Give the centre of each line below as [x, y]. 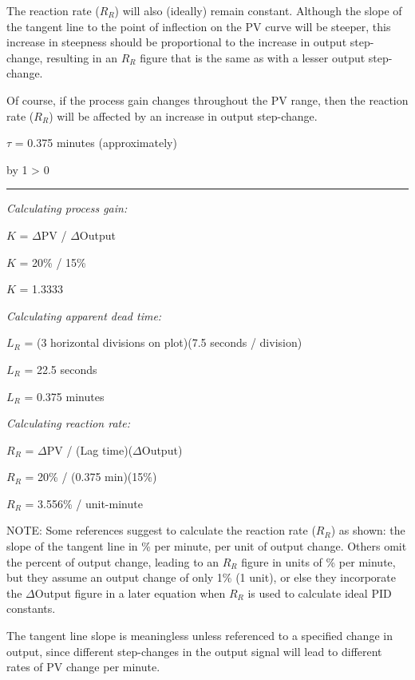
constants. [31, 608]
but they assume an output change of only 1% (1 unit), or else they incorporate [202, 577]
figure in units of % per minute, [318, 561]
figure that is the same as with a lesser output [253, 57]
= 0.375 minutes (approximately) [96, 143]
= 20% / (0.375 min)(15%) [91, 477]
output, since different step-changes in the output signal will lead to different [194, 651]
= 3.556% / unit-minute [84, 503]
